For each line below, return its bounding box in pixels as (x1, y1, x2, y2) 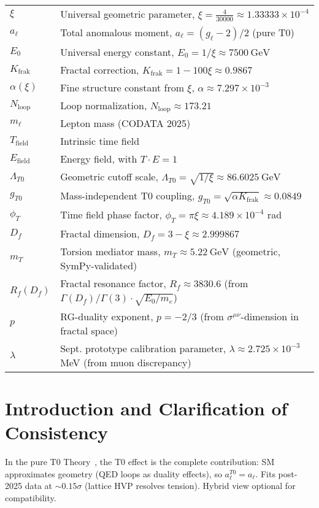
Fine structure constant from (60, 80, 185, 94)
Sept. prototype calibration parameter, (60, 341, 226, 355)
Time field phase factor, (60, 207, 163, 222)
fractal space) (60, 323, 118, 337)
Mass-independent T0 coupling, (60, 188, 195, 203)
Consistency (5, 420, 109, 445)
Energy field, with (60, 152, 137, 166)
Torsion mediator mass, (60, 244, 161, 259)
